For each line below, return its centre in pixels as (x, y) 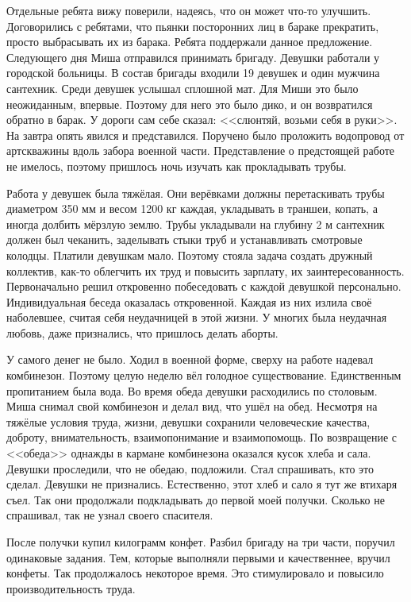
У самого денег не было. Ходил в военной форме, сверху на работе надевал (190, 359)
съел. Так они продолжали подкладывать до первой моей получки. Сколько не (196, 499)
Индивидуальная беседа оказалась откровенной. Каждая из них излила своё (189, 301)
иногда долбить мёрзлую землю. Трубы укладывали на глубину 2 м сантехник (196, 224)
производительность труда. (71, 588)
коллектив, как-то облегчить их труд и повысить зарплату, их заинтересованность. (205, 270)
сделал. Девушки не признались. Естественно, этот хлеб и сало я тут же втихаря (202, 484)
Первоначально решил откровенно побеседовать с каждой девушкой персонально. (204, 286)
